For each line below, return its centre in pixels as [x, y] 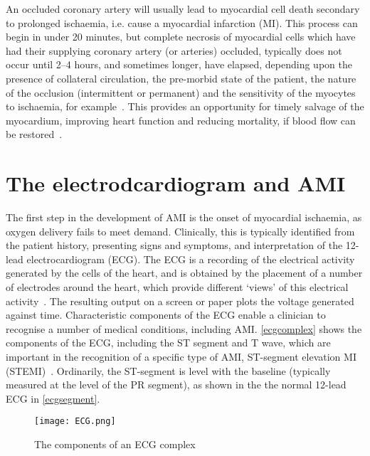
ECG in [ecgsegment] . [53, 398]
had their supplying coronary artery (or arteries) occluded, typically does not [174, 50]
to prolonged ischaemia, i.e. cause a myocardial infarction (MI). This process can [182, 22]
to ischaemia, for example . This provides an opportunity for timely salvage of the [185, 106]
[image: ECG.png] [75, 421]
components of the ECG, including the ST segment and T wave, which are [168, 343]
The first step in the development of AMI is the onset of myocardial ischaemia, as [184, 217]
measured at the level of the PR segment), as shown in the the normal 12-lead [176, 385]
